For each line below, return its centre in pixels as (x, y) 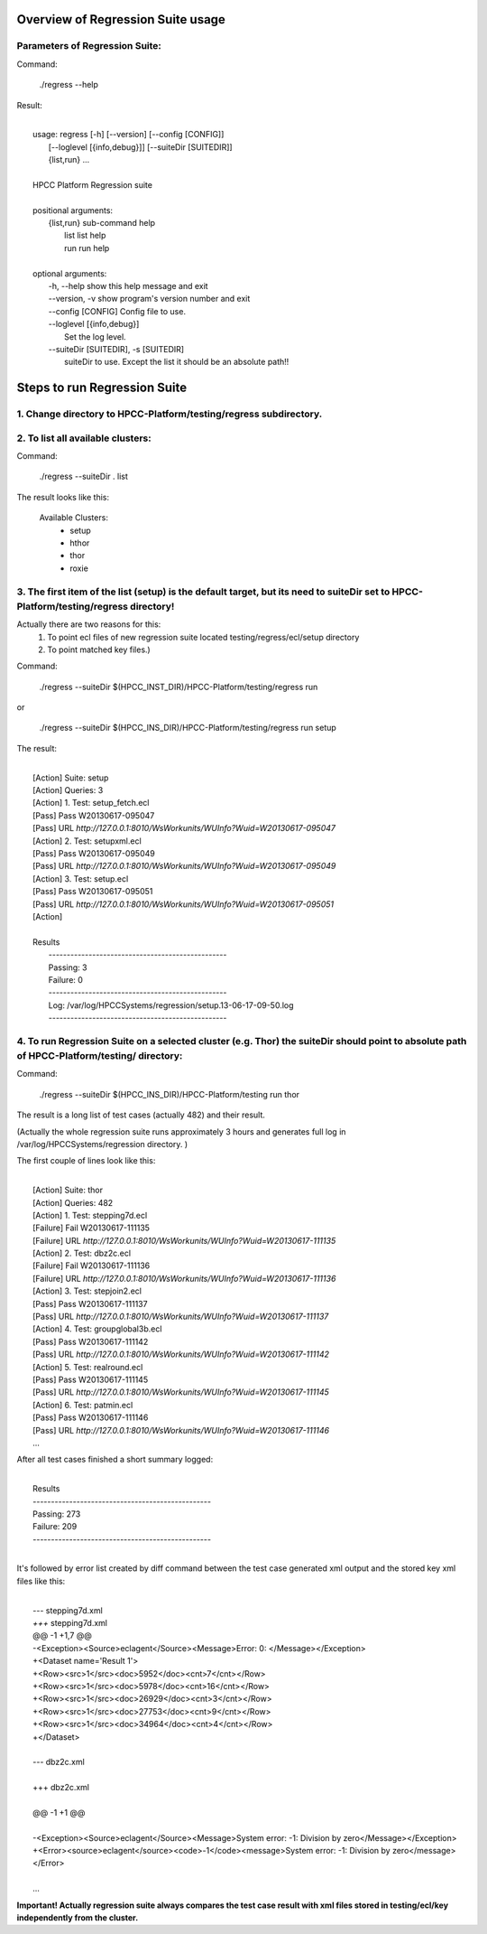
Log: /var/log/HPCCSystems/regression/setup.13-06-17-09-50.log (171, 1005)
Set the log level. (95, 336)
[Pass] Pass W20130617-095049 (94, 853)
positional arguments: (73, 210)
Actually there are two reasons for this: (89, 624)
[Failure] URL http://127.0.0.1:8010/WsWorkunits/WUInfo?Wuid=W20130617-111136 (184, 1278)
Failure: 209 (55, 1527)
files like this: (41, 1581)
